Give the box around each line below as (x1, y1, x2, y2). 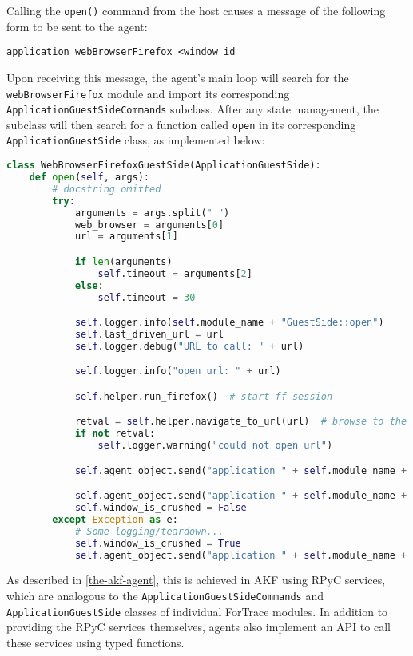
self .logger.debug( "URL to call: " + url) (74, 340, 304, 352)
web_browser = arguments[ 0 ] (74, 219, 224, 231)
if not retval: (74, 428, 156, 440)
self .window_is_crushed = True (74, 537, 241, 549)
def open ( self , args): (29, 172, 150, 183)
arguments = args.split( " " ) (74, 207, 230, 219)
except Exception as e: (52, 513, 178, 525)
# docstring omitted (52, 183, 161, 195)
